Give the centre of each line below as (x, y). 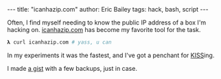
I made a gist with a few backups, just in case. (72, 68)
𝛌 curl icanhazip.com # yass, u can (59, 42)
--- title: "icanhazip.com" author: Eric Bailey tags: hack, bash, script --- (108, 9)
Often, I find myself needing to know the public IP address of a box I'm (107, 22)
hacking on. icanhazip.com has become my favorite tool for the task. (104, 30)
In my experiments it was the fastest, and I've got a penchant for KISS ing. (111, 55)
